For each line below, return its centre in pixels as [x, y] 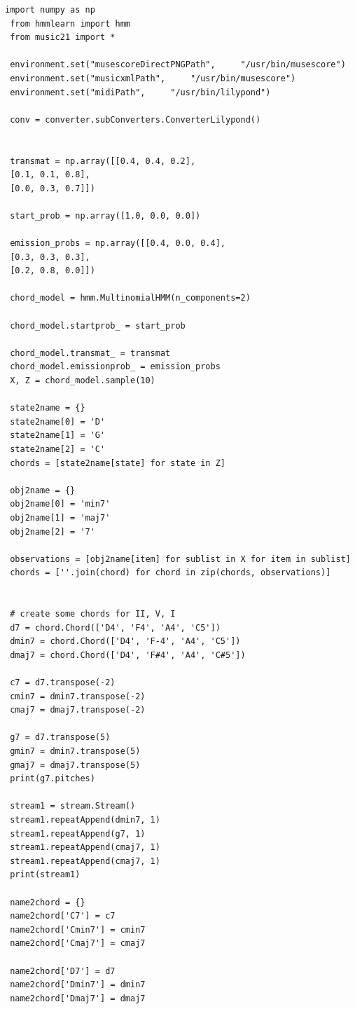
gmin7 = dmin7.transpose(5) [75, 751]
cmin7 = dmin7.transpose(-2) [78, 696]
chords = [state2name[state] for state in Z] [118, 463]
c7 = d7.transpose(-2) [63, 683]
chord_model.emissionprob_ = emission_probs [115, 367]
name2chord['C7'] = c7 [63, 916]
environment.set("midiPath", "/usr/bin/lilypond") [140, 92]
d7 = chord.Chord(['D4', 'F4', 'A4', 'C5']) [115, 627]
